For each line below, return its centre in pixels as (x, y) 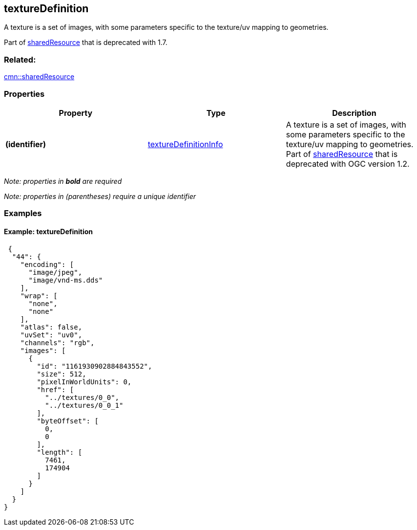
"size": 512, (62, 374)
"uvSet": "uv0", (51, 335)
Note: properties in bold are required (63, 181)
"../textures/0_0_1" (84, 405)
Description (354, 113)
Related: (20, 59)
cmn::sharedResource (39, 77)
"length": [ (60, 452)
